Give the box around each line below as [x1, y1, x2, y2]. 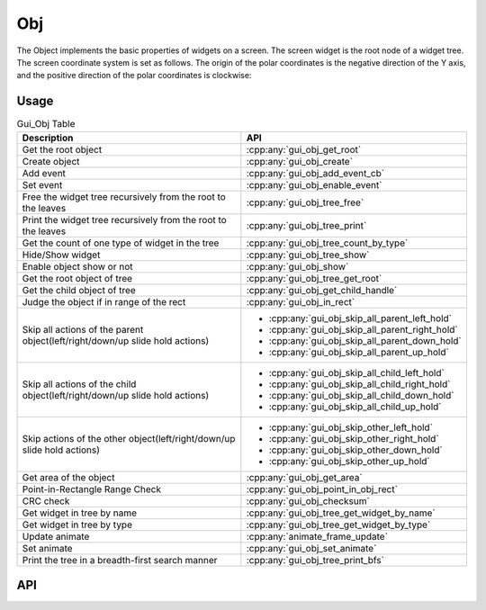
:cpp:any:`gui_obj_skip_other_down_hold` [268, 444, 443, 456]
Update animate [22, 530, 90, 543]
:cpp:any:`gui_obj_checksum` [246, 495, 371, 507]
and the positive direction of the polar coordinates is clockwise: [16, 70, 252, 81]
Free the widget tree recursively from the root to [22, 190, 227, 202]
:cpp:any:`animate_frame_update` [246, 530, 389, 543]
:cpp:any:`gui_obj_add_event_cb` [246, 166, 385, 179]
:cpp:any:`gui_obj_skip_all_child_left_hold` [268, 366, 445, 379]
